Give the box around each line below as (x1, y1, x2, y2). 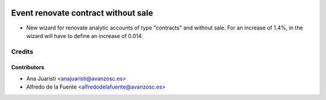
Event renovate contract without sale (11, 8, 153, 18)
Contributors (11, 64, 45, 71)
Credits (11, 47, 33, 55)
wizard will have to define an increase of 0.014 (26, 32, 142, 39)
